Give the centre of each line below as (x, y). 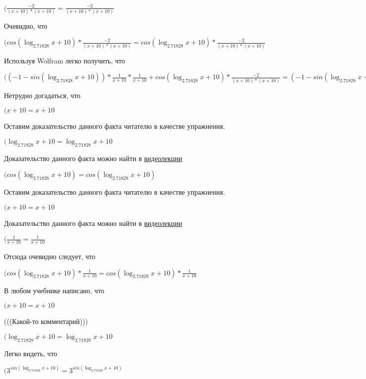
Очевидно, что (26, 26)
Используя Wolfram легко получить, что (65, 60)
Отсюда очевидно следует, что (50, 256)
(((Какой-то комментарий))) (46, 321)
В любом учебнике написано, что (54, 290)
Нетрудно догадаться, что (42, 95)
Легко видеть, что (31, 353)
